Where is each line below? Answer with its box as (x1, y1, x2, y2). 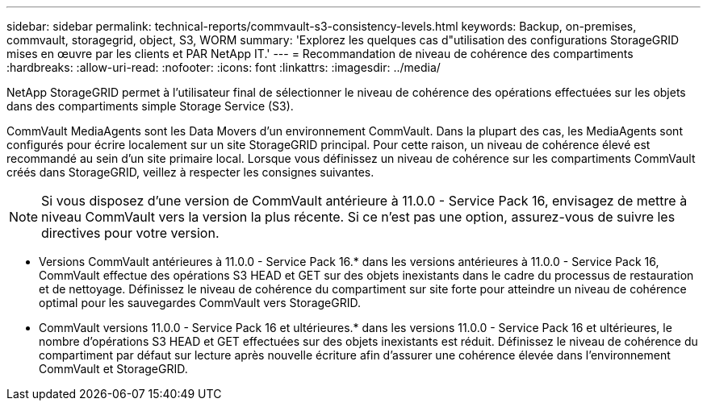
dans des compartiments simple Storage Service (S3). (6, 99, 294, 113)
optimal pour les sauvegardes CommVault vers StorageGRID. (39, 296, 361, 309)
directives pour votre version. (41, 225, 220, 241)
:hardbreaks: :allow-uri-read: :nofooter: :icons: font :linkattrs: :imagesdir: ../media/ (6, 60, 441, 74)
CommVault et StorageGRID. (39, 362, 188, 376)
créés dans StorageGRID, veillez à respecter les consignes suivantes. (6, 165, 374, 179)
